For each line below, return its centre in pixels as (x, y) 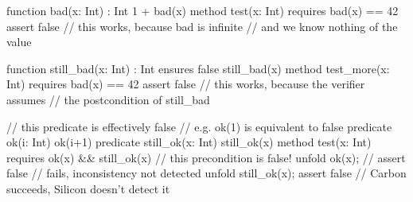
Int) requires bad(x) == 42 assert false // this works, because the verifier (186, 84)
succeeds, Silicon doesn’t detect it (88, 188)
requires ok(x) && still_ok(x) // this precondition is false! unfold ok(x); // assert (206, 157)
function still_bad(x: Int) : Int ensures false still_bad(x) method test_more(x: (198, 68)
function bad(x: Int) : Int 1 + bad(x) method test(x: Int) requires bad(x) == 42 (203, 10)
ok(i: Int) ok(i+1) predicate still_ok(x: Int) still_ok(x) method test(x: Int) (189, 142)
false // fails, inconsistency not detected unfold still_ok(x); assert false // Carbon (206, 173)
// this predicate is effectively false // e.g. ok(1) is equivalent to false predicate (199, 126)
